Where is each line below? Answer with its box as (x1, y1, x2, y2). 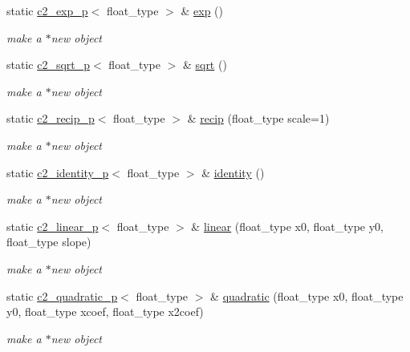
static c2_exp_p (6, 2, 88, 18)
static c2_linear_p (6, 217, 99, 234)
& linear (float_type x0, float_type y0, (191, 217, 384, 234)
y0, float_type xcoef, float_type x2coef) (6, 303, 204, 320)
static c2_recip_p (6, 110, 95, 127)
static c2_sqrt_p (6, 56, 91, 73)
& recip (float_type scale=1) (187, 110, 330, 127)
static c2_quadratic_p (6, 287, 118, 304)
